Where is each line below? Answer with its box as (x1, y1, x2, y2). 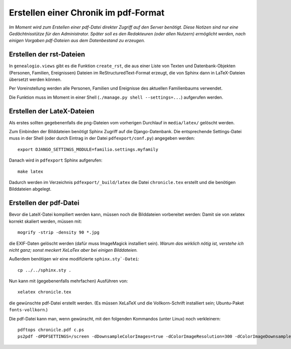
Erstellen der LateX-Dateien (9, 107, 95, 115)
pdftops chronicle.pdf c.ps (17, 327, 84, 333)
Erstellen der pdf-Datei (9, 199, 80, 207)
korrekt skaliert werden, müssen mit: (9, 218, 82, 224)
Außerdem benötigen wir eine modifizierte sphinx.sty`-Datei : (9, 256, 139, 262)
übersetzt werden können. (9, 76, 62, 82)
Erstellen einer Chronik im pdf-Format (9, 7, 165, 18)
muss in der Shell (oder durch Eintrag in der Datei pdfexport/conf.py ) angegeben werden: (9, 136, 195, 141)
